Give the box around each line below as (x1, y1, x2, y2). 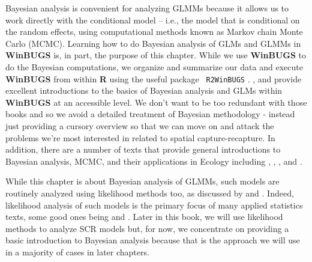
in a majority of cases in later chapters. (5, 245, 149, 258)
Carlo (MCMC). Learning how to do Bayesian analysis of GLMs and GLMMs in (5, 37, 301, 49)
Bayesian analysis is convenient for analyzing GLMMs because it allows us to (5, 2, 289, 14)
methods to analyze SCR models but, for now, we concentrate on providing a (5, 222, 289, 234)
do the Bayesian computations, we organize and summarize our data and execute (5, 60, 303, 73)
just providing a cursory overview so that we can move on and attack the (5, 120, 274, 132)
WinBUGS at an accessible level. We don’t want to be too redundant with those (5, 96, 307, 108)
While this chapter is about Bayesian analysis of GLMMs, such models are (5, 175, 280, 187)
